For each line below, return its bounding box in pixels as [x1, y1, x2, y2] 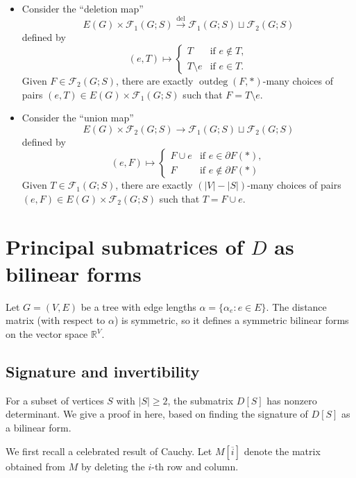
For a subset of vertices [6, 393, 104, 407]
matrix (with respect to [6, 313, 105, 327]
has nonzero [266, 393, 317, 407]
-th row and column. [151, 459, 239, 473]
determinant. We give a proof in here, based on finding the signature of [6, 407, 308, 421]
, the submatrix [167, 393, 234, 407]
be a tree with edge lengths [80, 299, 196, 314]
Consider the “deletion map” [22, 1, 144, 15]
